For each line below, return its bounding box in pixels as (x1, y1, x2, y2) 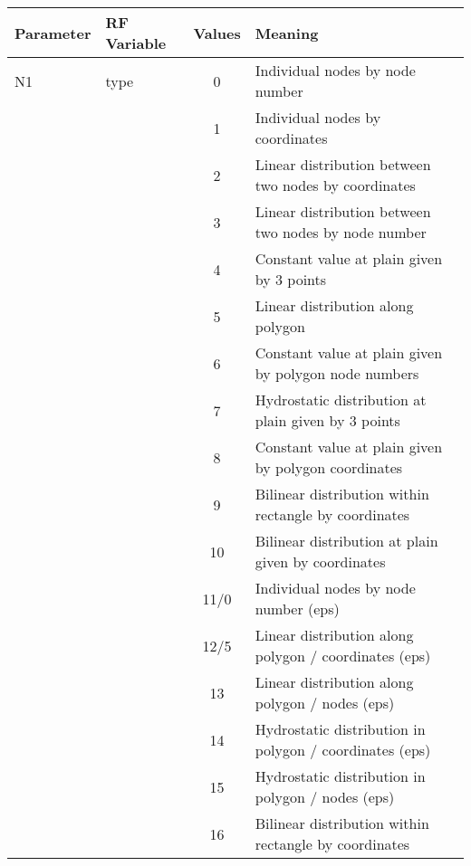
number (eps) (255, 598, 340, 619)
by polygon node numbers (255, 363, 419, 384)
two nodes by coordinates (255, 175, 416, 195)
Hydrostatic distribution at (255, 389, 427, 410)
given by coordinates (255, 551, 386, 572)
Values (193, 22, 241, 43)
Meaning (255, 22, 319, 43)
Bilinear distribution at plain (255, 530, 438, 551)
